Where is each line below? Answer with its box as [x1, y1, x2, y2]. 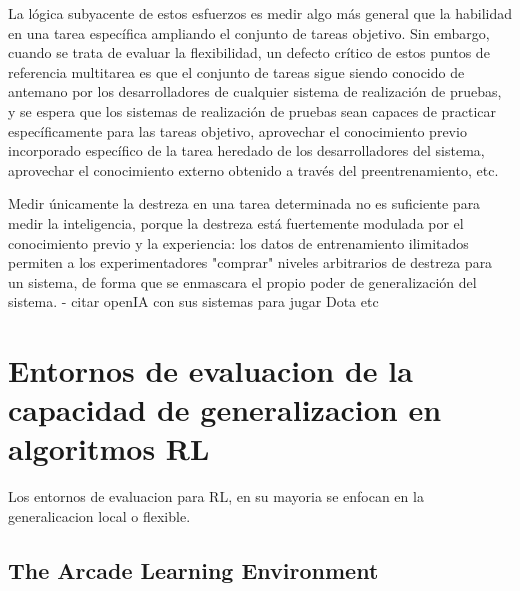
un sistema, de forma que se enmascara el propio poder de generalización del [8, 271, 477, 292]
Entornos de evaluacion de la [8, 350, 413, 391]
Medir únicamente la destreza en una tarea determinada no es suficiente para [8, 193, 481, 214]
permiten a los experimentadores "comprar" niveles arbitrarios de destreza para [8, 252, 493, 273]
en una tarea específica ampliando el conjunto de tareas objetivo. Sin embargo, [8, 22, 490, 43]
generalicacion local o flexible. [8, 506, 191, 526]
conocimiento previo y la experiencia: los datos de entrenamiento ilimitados [8, 232, 469, 253]
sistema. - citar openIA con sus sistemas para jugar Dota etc [8, 291, 379, 312]
